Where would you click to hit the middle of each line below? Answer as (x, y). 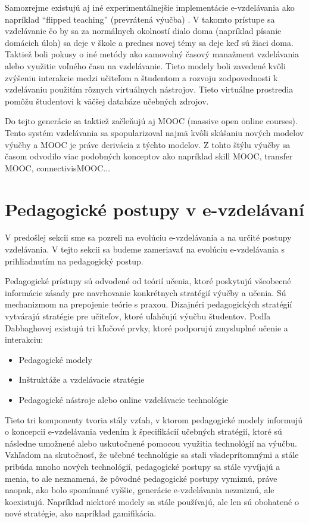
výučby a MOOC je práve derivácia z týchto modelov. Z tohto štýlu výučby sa (148, 144)
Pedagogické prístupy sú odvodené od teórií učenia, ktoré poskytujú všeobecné (148, 281)
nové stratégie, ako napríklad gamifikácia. (81, 513)
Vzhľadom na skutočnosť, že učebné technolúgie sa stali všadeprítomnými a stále (152, 455)
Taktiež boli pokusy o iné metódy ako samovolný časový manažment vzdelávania (152, 54)
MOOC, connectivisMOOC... (58, 167)
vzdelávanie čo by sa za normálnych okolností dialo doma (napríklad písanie (143, 31)
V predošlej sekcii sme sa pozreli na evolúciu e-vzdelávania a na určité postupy (148, 237)
